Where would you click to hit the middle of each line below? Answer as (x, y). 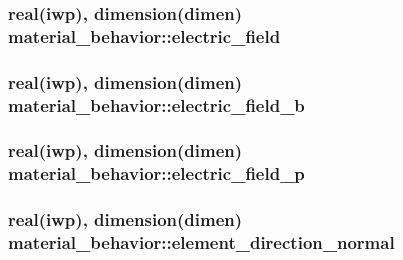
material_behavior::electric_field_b (156, 104)
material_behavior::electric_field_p (156, 173)
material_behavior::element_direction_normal (201, 242)
